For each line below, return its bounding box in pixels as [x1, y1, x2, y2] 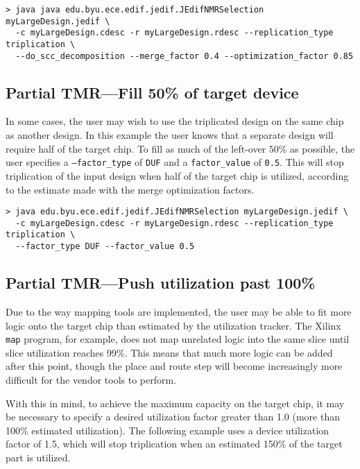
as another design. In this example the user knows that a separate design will [6, 128, 334, 142]
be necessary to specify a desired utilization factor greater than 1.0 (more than [6, 409, 340, 424]
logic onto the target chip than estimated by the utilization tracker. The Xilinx [6, 318, 341, 332]
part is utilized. [6, 450, 71, 464]
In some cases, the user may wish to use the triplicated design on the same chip [6, 114, 344, 128]
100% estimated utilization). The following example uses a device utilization [6, 423, 329, 437]
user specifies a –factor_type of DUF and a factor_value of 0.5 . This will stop [6, 155, 344, 169]
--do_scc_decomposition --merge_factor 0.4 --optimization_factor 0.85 [15, 51, 354, 61]
